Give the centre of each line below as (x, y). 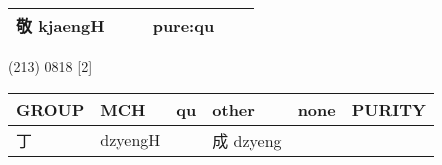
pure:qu (183, 25)
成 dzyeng (247, 140)
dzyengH (130, 140)
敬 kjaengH (60, 25)
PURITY (388, 109)
